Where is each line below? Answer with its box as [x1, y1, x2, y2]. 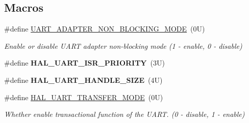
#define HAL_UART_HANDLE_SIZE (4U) [4, 74, 163, 85]
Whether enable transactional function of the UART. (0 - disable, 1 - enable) [4, 109, 245, 119]
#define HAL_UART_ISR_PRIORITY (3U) [4, 57, 165, 68]
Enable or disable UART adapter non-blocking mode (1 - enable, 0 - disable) [4, 40, 242, 51]
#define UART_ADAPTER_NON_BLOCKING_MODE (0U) [4, 23, 205, 34]
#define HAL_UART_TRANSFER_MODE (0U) [4, 91, 163, 102]
